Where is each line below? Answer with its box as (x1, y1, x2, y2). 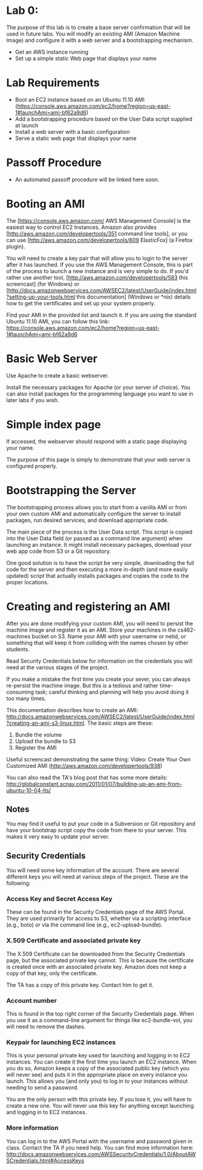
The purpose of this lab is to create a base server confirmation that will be (6, 24, 191, 31)
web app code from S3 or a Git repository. (6, 547, 111, 555)
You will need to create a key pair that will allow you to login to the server (6, 254, 188, 262)
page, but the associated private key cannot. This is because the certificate (6, 956, 195, 963)
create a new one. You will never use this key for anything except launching (6, 1102, 195, 1109)
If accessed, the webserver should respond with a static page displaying (6, 437, 187, 445)
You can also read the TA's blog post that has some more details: (6, 773, 168, 781)
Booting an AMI (6, 197, 85, 211)
